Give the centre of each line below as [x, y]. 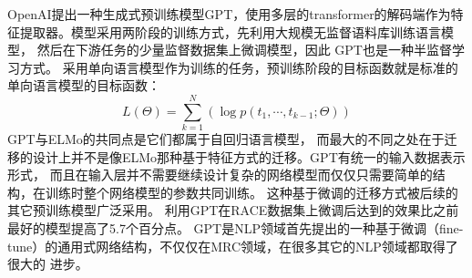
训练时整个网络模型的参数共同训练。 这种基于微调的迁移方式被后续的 [251, 192]
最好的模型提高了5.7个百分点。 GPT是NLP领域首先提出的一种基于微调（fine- [236, 228]
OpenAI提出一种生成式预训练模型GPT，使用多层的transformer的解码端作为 [229, 14]
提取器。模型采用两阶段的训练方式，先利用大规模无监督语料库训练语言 [230, 31]
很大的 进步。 [48, 264]
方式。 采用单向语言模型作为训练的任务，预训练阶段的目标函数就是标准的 [239, 67]
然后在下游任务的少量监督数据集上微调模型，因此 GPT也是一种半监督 [244, 50]
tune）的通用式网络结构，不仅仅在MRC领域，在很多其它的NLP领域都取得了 [233, 246]
